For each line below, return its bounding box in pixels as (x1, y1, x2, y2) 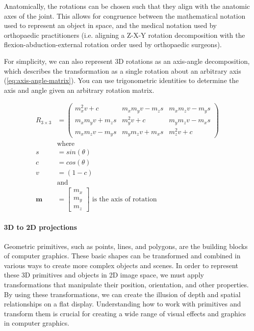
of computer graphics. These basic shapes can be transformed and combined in (4, 250, 241, 261)
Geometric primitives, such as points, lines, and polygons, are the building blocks (4, 241, 248, 251)
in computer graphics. (4, 318, 70, 328)
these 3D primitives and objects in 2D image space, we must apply (4, 270, 204, 280)
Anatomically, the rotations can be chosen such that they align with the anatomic (4, 1, 250, 11)
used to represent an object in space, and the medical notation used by (4, 20, 217, 30)
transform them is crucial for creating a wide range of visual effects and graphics (4, 308, 246, 318)
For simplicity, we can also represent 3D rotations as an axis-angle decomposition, (4, 55, 250, 66)
